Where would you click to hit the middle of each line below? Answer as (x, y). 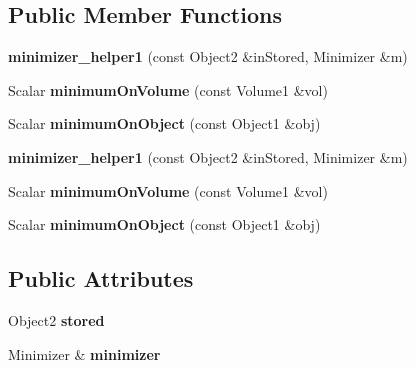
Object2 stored (56, 319)
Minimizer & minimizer (84, 353)
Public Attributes (101, 278)
